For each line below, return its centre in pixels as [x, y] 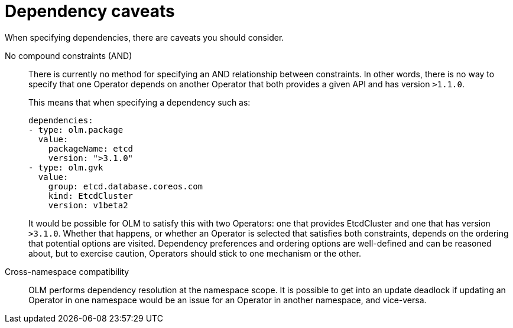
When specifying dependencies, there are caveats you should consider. [145, 37]
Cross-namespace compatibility [67, 271]
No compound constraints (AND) [69, 55]
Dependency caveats [90, 11]
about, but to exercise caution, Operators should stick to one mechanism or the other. [195, 253]
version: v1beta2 [88, 205]
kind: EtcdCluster [91, 196]
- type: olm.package [76, 129]
